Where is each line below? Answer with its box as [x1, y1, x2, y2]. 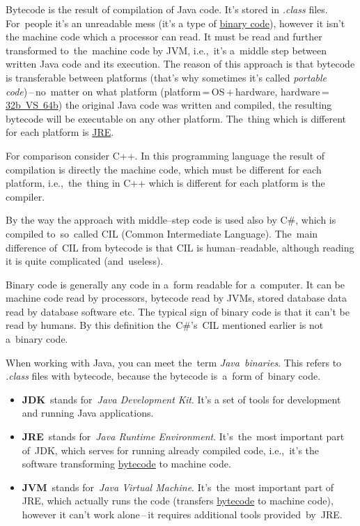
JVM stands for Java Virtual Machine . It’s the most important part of [22, 479, 334, 494]
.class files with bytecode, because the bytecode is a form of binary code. [6, 369, 321, 383]
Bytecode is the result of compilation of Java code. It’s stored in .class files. [6, 2, 328, 16]
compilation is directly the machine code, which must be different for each [6, 162, 322, 176]
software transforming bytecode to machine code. [22, 456, 231, 471]
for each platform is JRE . [6, 125, 114, 139]
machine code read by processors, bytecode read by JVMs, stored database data [6, 291, 347, 305]
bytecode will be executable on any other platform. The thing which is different [6, 111, 347, 125]
